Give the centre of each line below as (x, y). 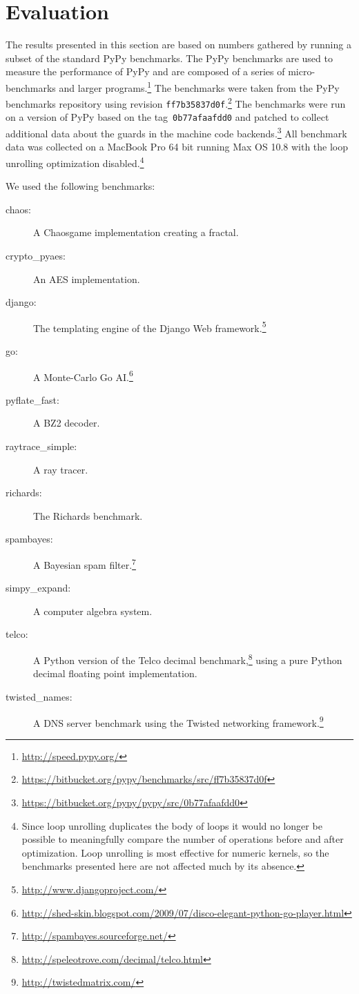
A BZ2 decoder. (67, 423)
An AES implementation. (87, 279)
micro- (302, 71)
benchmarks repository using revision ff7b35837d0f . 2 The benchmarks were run (176, 103)
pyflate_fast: (32, 399)
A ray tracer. (61, 469)
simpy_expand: (38, 588)
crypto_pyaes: (36, 255)
